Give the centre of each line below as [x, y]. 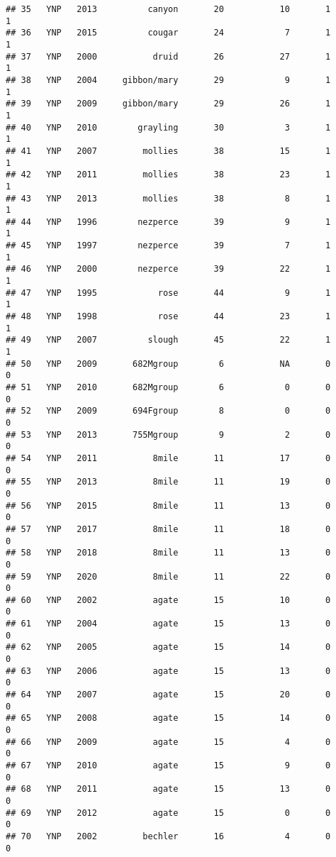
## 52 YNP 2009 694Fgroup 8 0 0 [168, 411]
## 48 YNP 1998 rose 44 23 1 [168, 317]
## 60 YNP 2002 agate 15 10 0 [168, 600]
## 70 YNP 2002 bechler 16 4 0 [168, 836]
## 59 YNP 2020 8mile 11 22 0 [168, 576]
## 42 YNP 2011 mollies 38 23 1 [168, 175]
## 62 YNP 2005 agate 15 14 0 [168, 647]
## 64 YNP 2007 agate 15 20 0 [168, 695]
